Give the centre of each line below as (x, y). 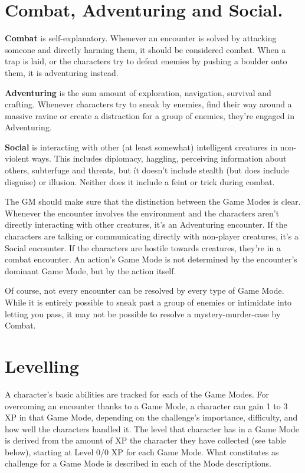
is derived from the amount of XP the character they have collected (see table (145, 440)
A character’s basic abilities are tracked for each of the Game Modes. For (137, 394)
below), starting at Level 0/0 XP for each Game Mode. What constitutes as (142, 451)
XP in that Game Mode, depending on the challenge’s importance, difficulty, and (151, 417)
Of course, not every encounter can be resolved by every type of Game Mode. (145, 290)
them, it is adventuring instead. (62, 72)
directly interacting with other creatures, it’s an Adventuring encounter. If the (146, 224)
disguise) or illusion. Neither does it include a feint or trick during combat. (140, 181)
